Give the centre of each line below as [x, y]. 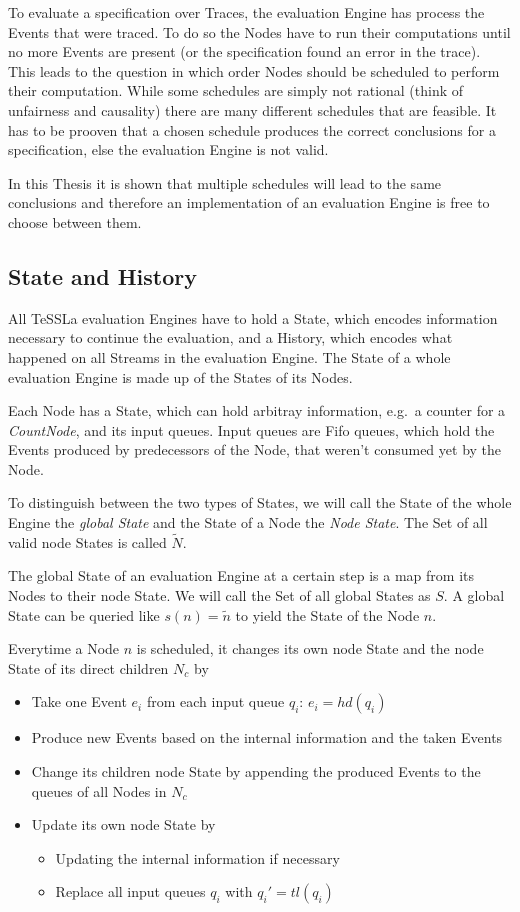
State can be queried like [84, 614]
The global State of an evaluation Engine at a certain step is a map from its [241, 575]
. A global [474, 595]
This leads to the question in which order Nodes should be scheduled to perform [254, 70]
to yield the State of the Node [327, 614]
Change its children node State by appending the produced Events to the [256, 771]
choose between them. [75, 221]
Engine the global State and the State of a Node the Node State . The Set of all [248, 522]
